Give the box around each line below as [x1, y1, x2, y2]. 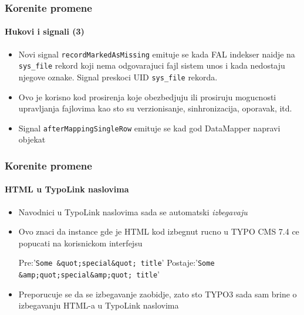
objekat [18, 133, 46, 145]
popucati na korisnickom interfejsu [18, 236, 143, 249]
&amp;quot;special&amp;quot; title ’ [18, 268, 160, 280]
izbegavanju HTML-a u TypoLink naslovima [18, 299, 179, 311]
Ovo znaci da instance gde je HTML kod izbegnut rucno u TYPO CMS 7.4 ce [18, 225, 299, 238]
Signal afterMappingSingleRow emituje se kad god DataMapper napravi [18, 121, 281, 134]
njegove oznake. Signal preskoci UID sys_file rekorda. [18, 70, 218, 83]
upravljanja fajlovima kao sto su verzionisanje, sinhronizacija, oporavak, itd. [18, 102, 292, 114]
